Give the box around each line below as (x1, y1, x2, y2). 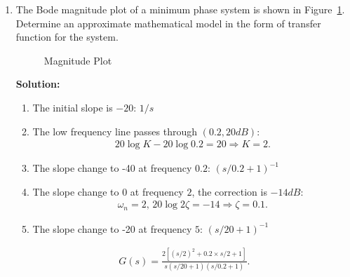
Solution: (15, 76, 60, 91)
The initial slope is (32, 100, 113, 114)
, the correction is (191, 184, 267, 198)
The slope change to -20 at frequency (32, 221, 192, 236)
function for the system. (15, 29, 119, 44)
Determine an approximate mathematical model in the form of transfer (15, 15, 321, 30)
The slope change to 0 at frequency (32, 184, 184, 198)
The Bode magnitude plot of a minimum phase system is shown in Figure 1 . (15, 2, 345, 16)
